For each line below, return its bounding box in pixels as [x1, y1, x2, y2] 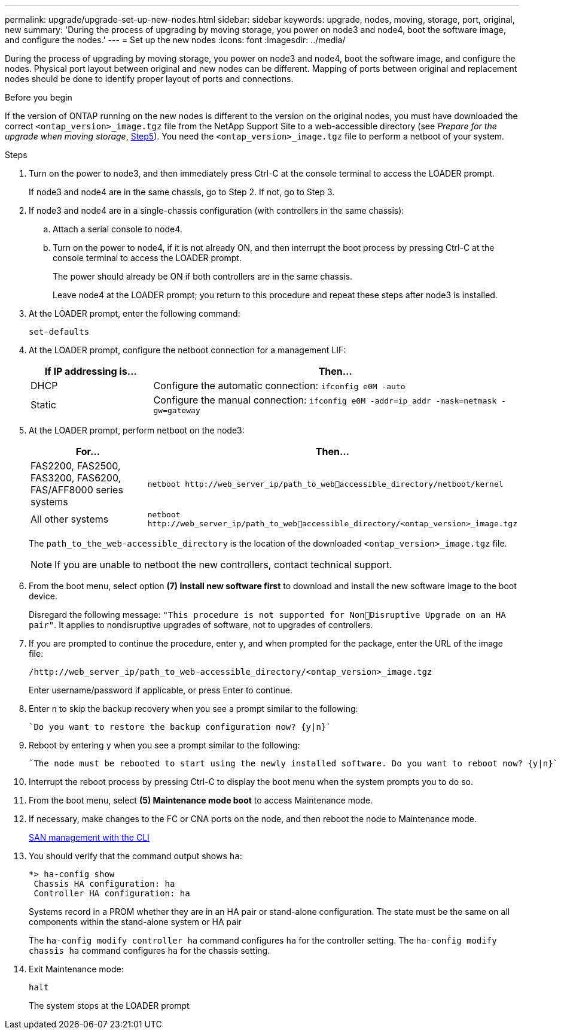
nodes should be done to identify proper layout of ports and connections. [5, 74, 294, 84]
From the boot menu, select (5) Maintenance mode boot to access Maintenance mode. [29, 795, 373, 805]
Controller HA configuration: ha [33, 889, 190, 898]
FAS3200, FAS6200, [31, 472, 121, 484]
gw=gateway [153, 406, 200, 415]
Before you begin [5, 92, 72, 102]
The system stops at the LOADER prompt [29, 1000, 190, 1011]
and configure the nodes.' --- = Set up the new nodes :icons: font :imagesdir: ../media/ [5, 35, 346, 45]
